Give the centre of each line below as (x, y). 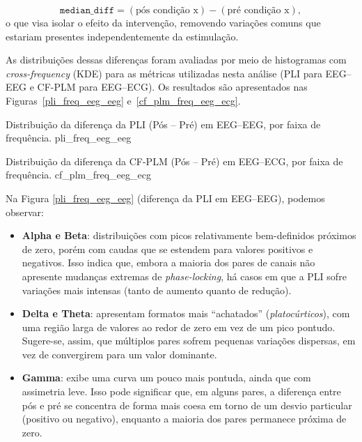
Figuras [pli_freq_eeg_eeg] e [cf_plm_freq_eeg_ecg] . (123, 100)
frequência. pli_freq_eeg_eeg (69, 138)
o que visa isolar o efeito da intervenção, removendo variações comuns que (163, 22)
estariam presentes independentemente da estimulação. (122, 36)
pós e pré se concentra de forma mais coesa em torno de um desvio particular (187, 405)
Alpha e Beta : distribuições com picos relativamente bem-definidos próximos (189, 235)
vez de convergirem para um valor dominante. (119, 354)
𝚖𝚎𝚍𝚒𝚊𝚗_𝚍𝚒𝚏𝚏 (87, 10)
